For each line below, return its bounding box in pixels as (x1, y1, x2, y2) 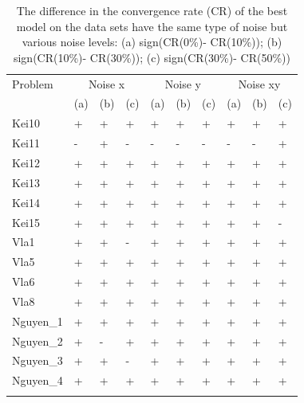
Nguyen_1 (12, 312, 63, 329)
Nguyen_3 (12, 352, 63, 369)
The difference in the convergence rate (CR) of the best (16, 2, 288, 18)
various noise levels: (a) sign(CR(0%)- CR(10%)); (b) (22, 33, 282, 50)
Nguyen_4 (12, 372, 63, 389)
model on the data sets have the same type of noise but (16, 18, 288, 34)
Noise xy (238, 75, 281, 92)
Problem (12, 75, 53, 92)
